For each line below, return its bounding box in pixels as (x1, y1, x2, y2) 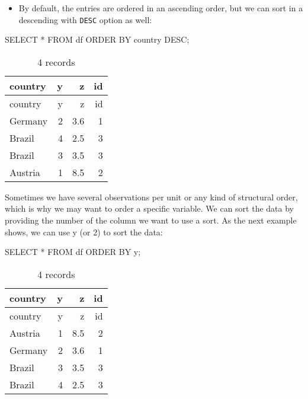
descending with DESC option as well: (18, 13, 152, 25)
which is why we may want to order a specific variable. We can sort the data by (5, 202, 294, 215)
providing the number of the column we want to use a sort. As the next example (5, 214, 297, 226)
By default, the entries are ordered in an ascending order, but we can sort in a (18, 2, 303, 14)
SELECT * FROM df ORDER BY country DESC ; (5, 33, 190, 46)
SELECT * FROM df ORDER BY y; (5, 245, 141, 258)
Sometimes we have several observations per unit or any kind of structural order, (5, 190, 298, 203)
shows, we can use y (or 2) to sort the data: (5, 225, 163, 238)
